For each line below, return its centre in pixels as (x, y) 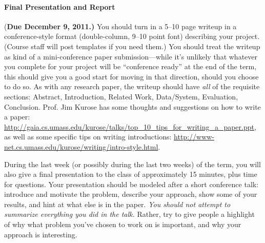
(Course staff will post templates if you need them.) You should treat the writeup (132, 46)
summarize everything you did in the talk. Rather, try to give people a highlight (129, 214)
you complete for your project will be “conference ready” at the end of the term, (130, 66)
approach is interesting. (41, 234)
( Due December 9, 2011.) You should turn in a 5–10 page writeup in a (120, 26)
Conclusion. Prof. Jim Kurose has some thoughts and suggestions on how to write (132, 106)
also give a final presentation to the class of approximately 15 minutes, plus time (131, 174)
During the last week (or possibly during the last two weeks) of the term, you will (132, 164)
